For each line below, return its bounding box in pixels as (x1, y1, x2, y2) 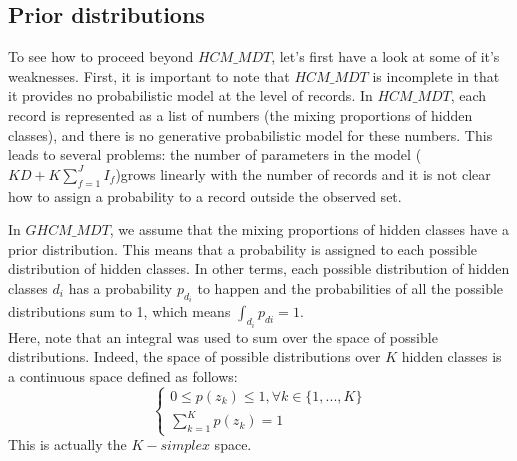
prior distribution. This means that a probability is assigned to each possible (8, 238, 478, 259)
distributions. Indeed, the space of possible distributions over (8, 346, 381, 367)
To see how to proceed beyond (8, 46, 194, 67)
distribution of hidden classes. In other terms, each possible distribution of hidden (8, 258, 510, 279)
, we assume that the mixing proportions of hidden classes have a (109, 219, 509, 240)
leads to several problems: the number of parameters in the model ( (8, 144, 422, 165)
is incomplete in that (372, 65, 500, 86)
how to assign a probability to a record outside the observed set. (8, 185, 402, 206)
